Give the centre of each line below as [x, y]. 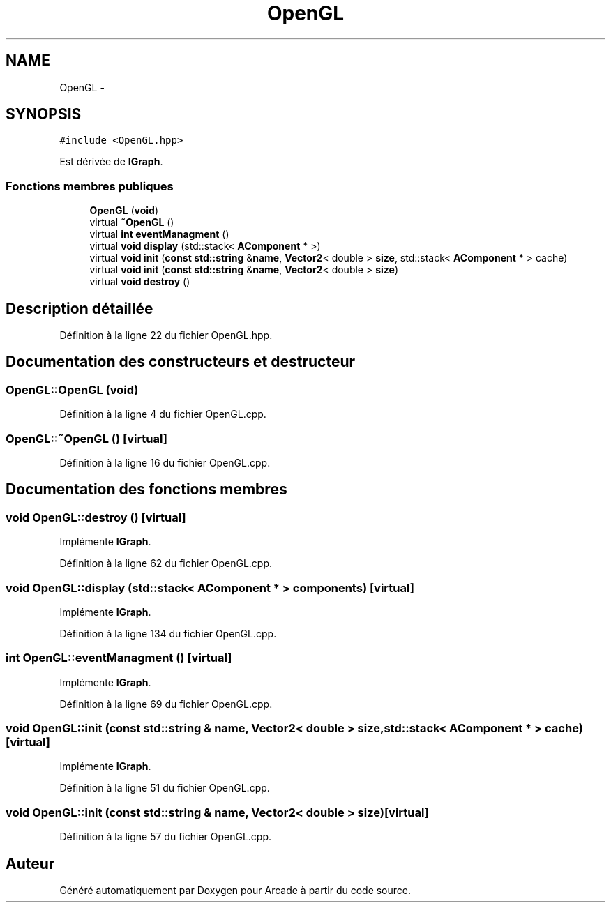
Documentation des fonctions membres [146, 490]
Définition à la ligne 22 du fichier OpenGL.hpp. [166, 335]
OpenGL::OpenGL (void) [72, 389]
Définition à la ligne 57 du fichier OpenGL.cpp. [166, 837]
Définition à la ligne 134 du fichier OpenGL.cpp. [168, 633]
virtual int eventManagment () [159, 234]
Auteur [30, 863]
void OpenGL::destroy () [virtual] [96, 517]
